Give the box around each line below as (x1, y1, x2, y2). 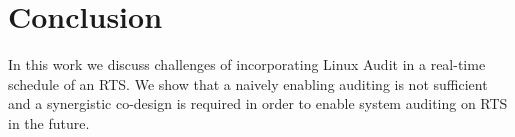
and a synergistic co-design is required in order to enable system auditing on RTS (8, 93, 508, 114)
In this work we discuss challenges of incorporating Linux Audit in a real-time (8, 54, 486, 75)
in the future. (8, 112, 90, 133)
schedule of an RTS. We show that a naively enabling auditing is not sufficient (8, 73, 488, 94)
